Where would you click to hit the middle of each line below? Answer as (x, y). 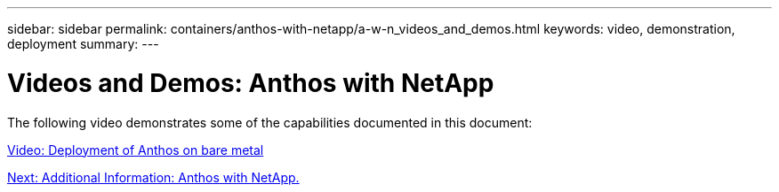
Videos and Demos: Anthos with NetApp (251, 83)
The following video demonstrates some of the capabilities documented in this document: (270, 122)
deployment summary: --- (83, 44)
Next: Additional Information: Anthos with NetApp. (153, 177)
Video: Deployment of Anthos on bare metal (136, 150)
